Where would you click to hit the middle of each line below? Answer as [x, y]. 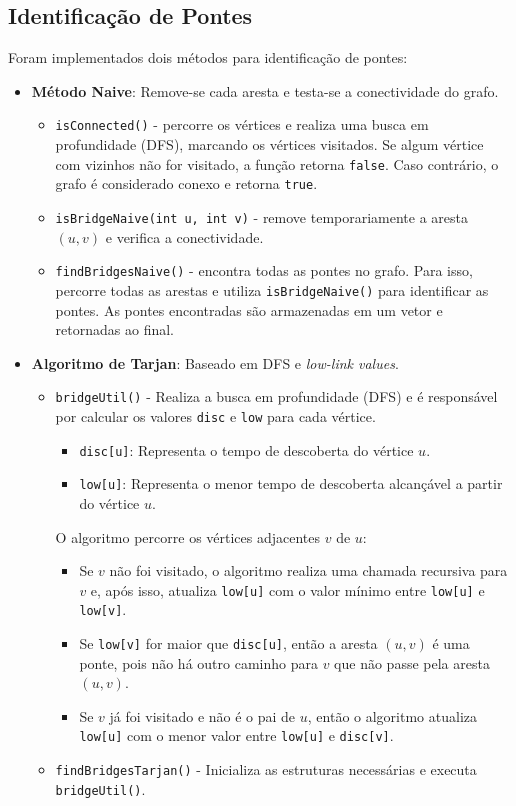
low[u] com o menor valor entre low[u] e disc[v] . [236, 735]
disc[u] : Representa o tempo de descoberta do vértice [246, 449]
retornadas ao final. [114, 329]
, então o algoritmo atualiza [392, 715]
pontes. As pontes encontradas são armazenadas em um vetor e [249, 309]
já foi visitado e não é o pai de [202, 715]
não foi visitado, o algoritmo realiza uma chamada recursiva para [308, 570]
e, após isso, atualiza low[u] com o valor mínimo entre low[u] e [287, 589]
